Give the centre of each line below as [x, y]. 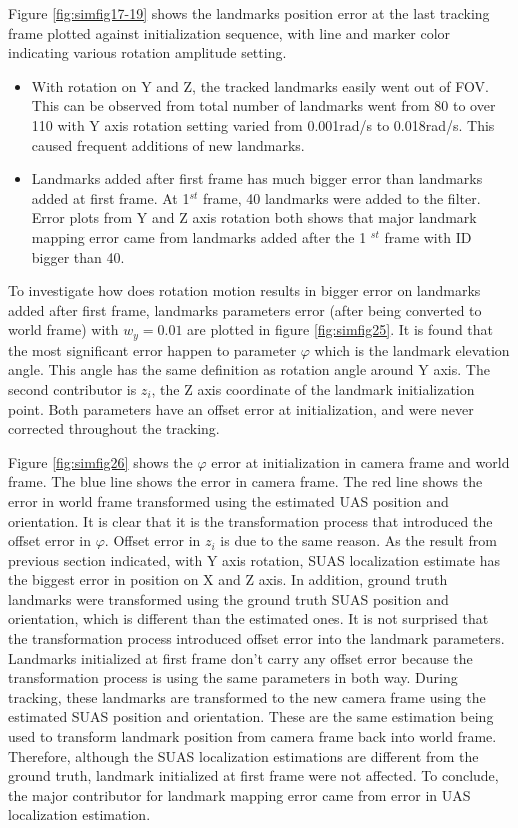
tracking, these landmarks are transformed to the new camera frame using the [247, 696]
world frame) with [63, 329]
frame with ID [428, 236]
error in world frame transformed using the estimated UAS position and [228, 500]
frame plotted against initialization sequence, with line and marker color [229, 32]
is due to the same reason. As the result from [358, 540]
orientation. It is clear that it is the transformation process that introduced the [250, 520]
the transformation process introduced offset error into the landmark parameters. [256, 638]
